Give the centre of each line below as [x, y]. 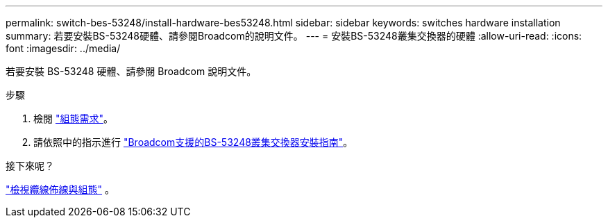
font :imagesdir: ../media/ [63, 48]
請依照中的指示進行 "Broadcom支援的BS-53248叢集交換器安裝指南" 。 [193, 142]
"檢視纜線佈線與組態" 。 [60, 189]
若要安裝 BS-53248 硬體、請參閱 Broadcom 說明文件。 [131, 71]
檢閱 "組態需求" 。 [73, 118]
